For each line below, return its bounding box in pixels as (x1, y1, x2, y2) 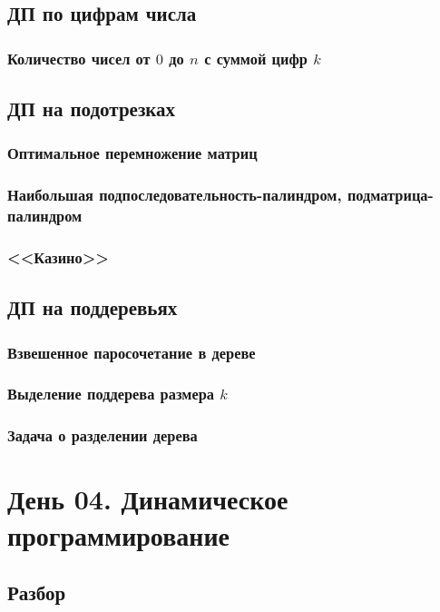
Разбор (7, 578, 66, 607)
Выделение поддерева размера (7, 382, 214, 405)
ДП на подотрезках (7, 94, 176, 123)
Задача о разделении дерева (7, 424, 198, 447)
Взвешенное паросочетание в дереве (7, 341, 256, 363)
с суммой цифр (204, 46, 308, 69)
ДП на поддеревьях (7, 293, 178, 321)
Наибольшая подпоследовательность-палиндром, (7, 183, 342, 206)
